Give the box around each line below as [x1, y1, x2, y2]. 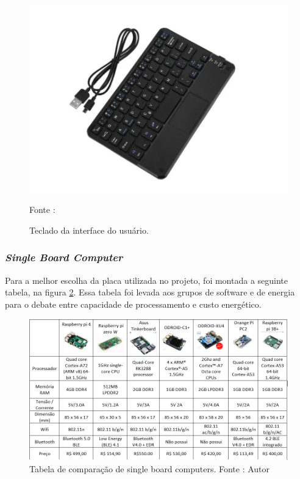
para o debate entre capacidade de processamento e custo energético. [5, 297, 262, 310]
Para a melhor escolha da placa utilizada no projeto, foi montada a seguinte [5, 273, 288, 286]
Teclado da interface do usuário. [29, 223, 149, 236]
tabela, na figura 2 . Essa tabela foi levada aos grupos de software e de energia [5, 286, 295, 299]
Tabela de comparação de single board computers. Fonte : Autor [29, 462, 270, 475]
